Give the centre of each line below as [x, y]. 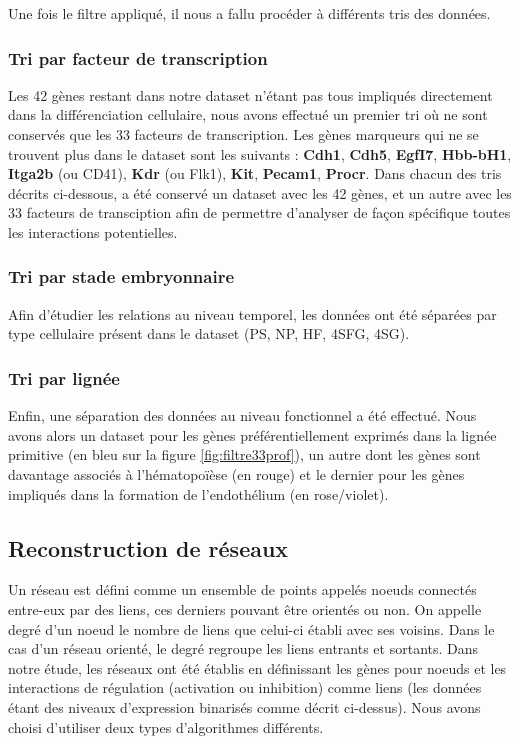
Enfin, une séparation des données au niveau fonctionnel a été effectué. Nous [242, 415]
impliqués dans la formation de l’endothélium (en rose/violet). [198, 493]
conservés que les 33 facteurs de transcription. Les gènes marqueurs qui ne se [243, 134]
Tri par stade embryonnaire [121, 276]
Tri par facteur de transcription [138, 57]
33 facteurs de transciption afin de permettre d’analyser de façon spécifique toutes [259, 212]
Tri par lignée [64, 377]
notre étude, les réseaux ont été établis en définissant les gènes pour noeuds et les [257, 667]
